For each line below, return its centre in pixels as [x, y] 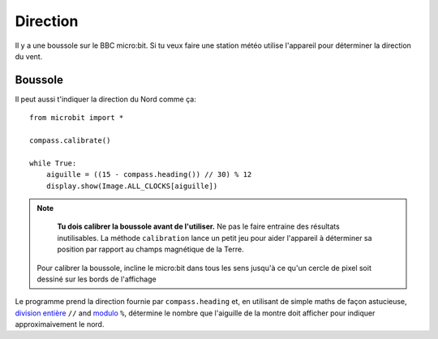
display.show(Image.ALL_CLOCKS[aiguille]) [132, 186]
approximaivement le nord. [60, 324]
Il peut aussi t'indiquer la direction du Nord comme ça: [105, 99]
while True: [53, 163]
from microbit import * [77, 118]
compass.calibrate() [70, 141]
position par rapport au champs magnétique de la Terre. [150, 249]
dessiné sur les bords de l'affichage [97, 279]
